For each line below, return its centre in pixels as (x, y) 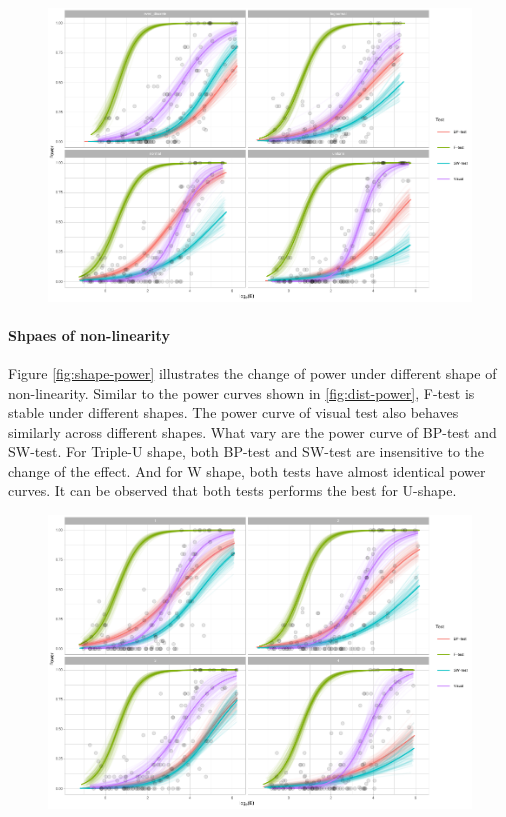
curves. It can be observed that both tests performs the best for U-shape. (232, 490)
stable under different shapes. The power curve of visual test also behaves (233, 412)
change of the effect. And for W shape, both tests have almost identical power (247, 470)
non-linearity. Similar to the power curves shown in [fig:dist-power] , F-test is (241, 392)
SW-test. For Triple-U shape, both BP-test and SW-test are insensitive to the (246, 451)
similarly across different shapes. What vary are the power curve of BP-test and (252, 431)
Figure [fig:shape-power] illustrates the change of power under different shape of (252, 372)
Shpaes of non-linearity (89, 334)
